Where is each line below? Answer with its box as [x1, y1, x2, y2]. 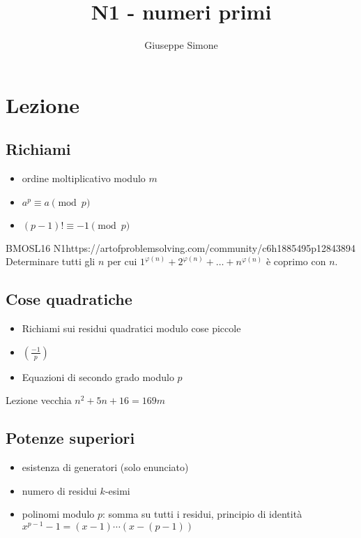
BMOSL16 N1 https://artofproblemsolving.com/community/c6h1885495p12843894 [6, 240, 355, 255]
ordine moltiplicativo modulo [22, 171, 146, 186]
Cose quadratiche [6, 288, 132, 310]
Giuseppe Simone [144, 38, 218, 52]
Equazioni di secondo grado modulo [22, 369, 174, 384]
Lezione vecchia [6, 393, 72, 408]
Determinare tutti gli [6, 254, 95, 269]
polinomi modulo [22, 507, 95, 521]
